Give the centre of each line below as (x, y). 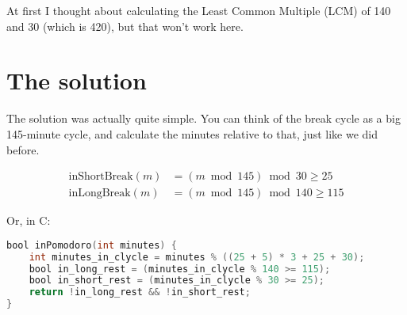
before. (23, 149)
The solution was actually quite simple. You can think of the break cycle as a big (203, 118)
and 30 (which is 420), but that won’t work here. (125, 26)
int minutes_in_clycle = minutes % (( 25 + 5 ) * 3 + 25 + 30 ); (197, 257)
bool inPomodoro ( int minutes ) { (92, 245)
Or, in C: (29, 220)
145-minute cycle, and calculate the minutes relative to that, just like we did (192, 133)
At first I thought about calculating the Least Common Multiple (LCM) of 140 (199, 10)
